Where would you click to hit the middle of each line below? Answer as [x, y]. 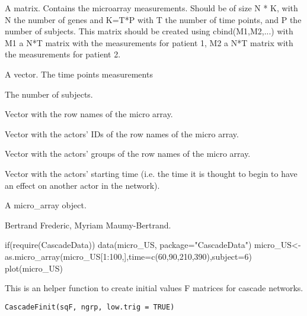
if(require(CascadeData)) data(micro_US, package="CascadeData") [128, 245]
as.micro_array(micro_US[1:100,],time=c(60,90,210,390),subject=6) [128, 256]
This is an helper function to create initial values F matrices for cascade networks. [154, 288]
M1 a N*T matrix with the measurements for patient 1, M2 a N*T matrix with [149, 42]
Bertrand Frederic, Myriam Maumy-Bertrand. [88, 225]
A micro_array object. [46, 205]
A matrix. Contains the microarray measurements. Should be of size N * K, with [151, 8]
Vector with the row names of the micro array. [89, 114]
